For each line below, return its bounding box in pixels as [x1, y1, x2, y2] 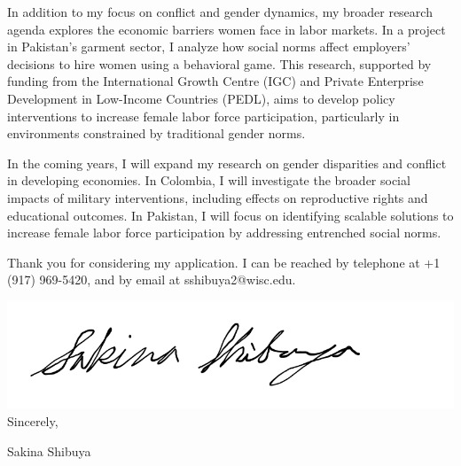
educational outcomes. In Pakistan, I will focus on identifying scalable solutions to [7, 206, 454, 224]
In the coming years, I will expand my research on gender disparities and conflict [7, 153, 447, 172]
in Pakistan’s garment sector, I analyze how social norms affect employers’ [7, 37, 410, 56]
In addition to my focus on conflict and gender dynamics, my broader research [7, 3, 433, 20]
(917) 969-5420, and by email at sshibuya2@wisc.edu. [7, 270, 296, 289]
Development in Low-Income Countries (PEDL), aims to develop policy [7, 89, 395, 107]
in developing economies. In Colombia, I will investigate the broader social [7, 171, 410, 190]
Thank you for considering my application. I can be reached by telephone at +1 [7, 252, 441, 271]
